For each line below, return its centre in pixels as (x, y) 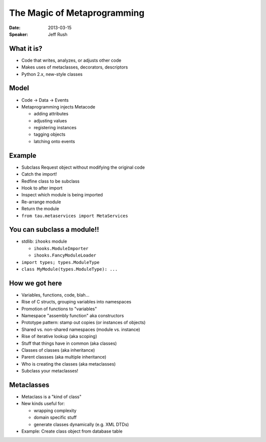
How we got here (36, 283)
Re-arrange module (41, 202)
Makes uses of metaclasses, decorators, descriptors (75, 67)
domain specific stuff (55, 417)
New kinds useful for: (43, 404)
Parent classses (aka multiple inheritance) (64, 357)
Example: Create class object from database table (72, 431)
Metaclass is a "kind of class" (51, 397)
